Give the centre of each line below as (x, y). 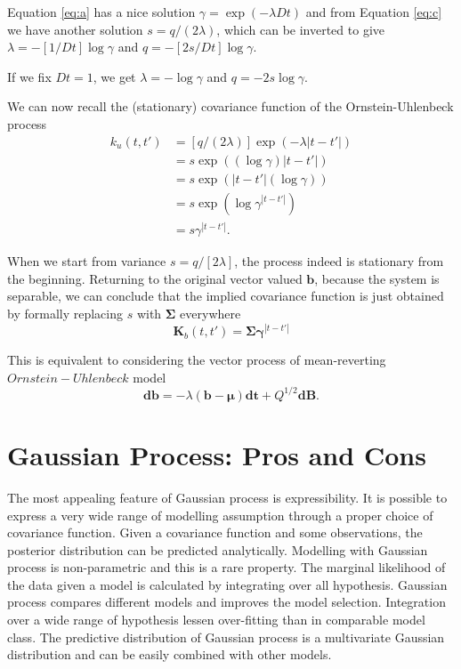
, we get (114, 76)
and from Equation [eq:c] (374, 12)
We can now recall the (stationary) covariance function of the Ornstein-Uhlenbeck (230, 106)
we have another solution (75, 29)
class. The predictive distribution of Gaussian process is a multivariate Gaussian (226, 637)
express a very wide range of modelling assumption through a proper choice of (220, 515)
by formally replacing (65, 313)
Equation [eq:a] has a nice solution (101, 12)
